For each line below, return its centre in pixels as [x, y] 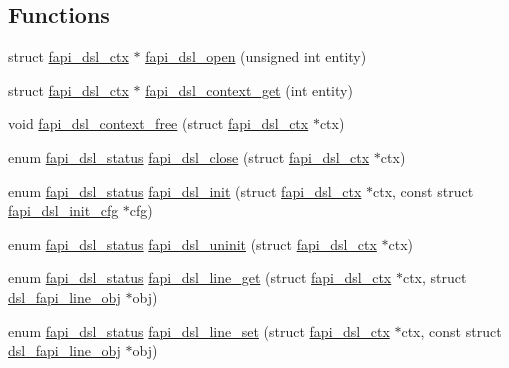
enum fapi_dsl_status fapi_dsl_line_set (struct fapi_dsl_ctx [199, 330]
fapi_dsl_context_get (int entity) [249, 89]
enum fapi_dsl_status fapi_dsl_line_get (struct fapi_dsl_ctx [200, 277]
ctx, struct [434, 277]
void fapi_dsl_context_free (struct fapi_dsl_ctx [158, 123]
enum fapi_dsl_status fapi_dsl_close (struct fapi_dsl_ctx [189, 156]
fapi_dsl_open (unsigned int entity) [256, 56]
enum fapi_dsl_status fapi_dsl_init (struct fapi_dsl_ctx [185, 190]
